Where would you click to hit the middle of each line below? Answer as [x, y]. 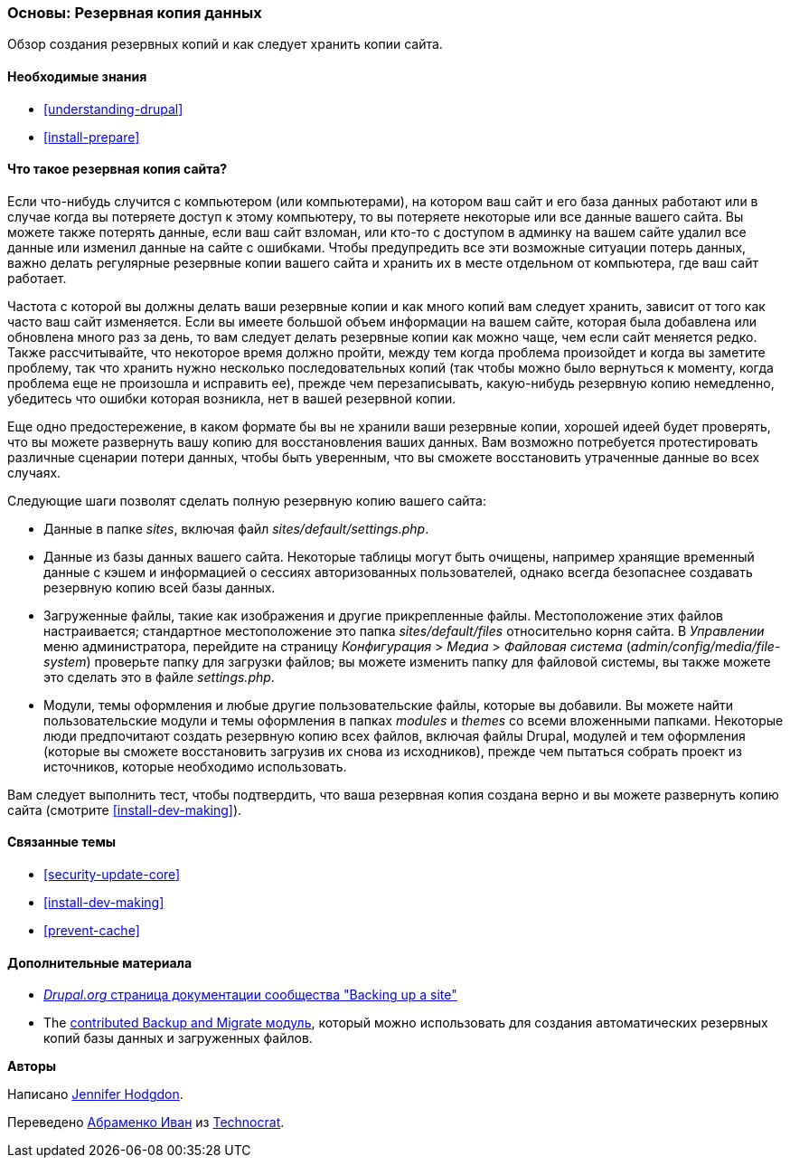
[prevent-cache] [92, 931]
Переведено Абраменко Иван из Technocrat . [146, 1122]
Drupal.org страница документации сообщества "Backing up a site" [250, 995]
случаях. [34, 472]
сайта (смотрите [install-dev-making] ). [125, 810]
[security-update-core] [112, 875]
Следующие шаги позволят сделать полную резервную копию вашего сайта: [247, 500]
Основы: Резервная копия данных [135, 13]
